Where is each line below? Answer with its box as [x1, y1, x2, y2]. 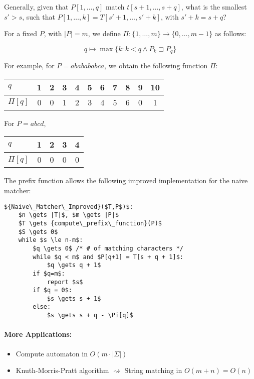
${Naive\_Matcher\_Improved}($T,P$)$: [4, 203, 133, 210]
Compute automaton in [16, 348, 88, 358]
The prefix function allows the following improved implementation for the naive [4, 175, 248, 186]
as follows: [214, 28, 246, 39]
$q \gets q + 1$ [47, 262, 101, 269]
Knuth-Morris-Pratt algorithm [16, 365, 109, 375]
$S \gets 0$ [18, 228, 58, 235]
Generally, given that [4, 2, 69, 12]
